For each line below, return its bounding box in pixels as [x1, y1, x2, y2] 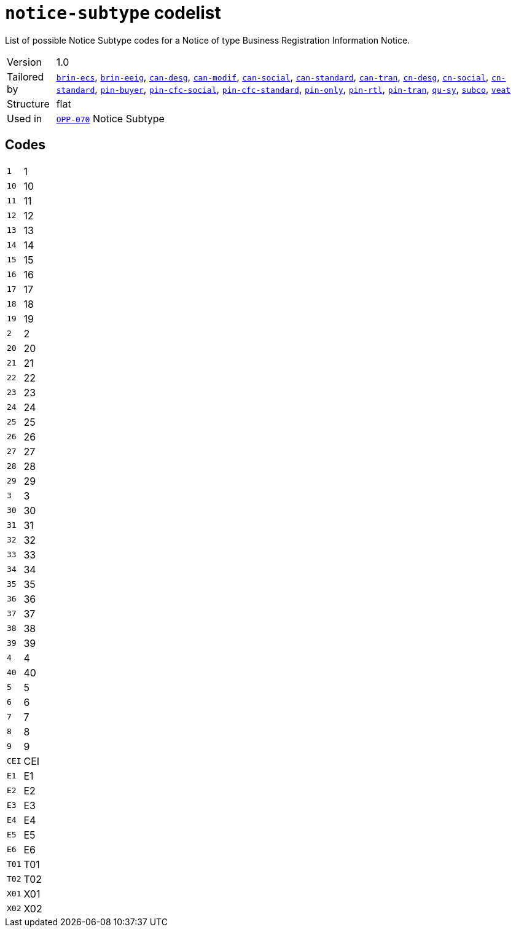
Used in [7, 112, 42, 125]
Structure [7, 97, 50, 110]
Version [7, 55, 42, 68]
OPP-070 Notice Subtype [56, 112, 165, 125]
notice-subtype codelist [5, 2, 221, 23]
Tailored [7, 70, 44, 83]
